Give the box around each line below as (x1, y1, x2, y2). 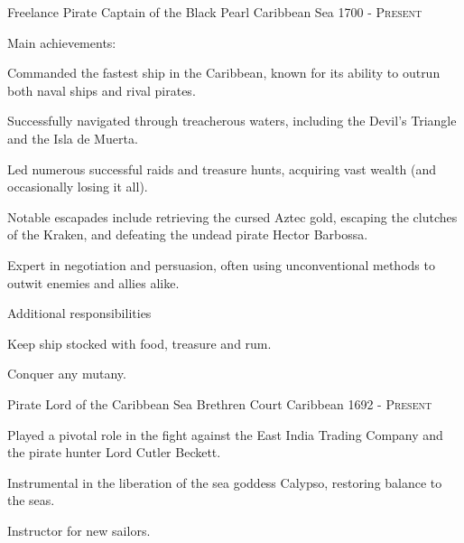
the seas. (7, 491, 55, 510)
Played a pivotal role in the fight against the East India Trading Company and (7, 425, 443, 444)
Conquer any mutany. (7, 364, 126, 383)
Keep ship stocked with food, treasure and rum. (7, 333, 272, 352)
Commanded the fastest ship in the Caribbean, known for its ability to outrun (7, 63, 441, 82)
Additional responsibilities (7, 304, 152, 323)
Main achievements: (7, 33, 116, 51)
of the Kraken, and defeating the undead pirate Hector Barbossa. (7, 225, 368, 244)
